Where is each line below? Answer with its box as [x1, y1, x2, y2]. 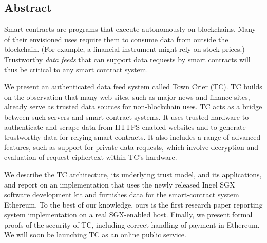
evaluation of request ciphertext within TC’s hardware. [4, 152, 177, 162]
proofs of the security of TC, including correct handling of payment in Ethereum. [4, 219, 260, 230]
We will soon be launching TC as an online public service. [4, 229, 186, 240]
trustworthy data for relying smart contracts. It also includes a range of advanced [4, 132, 261, 142]
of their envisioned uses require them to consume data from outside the [4, 33, 228, 44]
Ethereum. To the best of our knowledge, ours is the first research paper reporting [4, 199, 263, 210]
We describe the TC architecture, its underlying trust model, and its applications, [4, 169, 262, 179]
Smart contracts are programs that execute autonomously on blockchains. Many [4, 24, 256, 34]
